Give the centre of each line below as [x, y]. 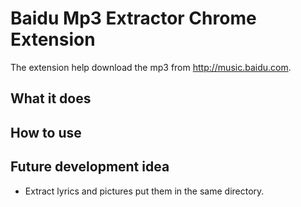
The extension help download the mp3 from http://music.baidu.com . [151, 67]
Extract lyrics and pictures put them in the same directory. [144, 191]
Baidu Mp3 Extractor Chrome [133, 18]
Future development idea [90, 167]
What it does [51, 98]
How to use [46, 132]
